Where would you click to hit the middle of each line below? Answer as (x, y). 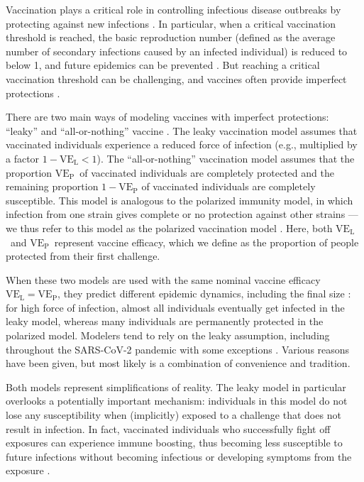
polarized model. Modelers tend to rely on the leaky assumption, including (168, 335)
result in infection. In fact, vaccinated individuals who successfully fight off (168, 428)
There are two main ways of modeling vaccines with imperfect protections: (167, 117)
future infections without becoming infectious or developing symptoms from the (179, 456)
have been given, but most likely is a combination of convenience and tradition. (178, 363)
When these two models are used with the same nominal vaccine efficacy (163, 279)
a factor (23, 158)
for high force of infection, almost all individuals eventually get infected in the (175, 307)
